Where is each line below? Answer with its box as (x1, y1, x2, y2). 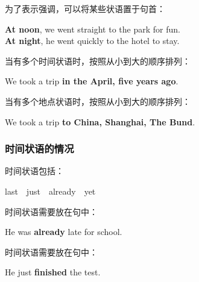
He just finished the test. (5, 266, 101, 278)
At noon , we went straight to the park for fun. (5, 22, 180, 35)
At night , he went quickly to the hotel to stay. (5, 34, 180, 47)
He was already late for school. (5, 225, 122, 238)
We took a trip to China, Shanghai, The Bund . (5, 115, 195, 128)
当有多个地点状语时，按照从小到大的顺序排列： (5, 95, 191, 107)
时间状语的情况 (5, 141, 74, 156)
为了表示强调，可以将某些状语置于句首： (5, 2, 165, 14)
